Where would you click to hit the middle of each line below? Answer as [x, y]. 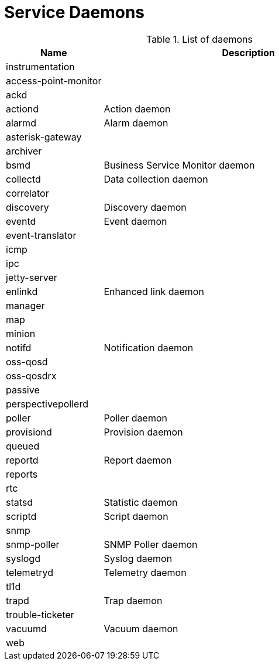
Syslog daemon [138, 558]
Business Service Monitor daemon [179, 165]
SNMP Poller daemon [151, 544]
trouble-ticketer [40, 614]
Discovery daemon [145, 207]
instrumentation [40, 66]
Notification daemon [149, 347]
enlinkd [22, 291]
